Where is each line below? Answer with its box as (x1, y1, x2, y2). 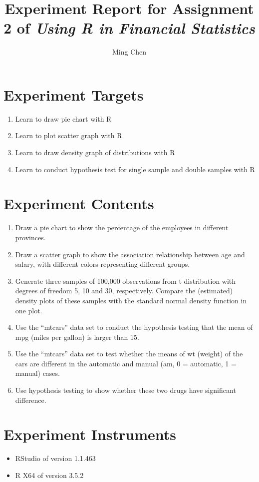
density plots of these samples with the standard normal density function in (15, 295, 247, 305)
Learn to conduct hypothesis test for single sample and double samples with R (15, 164, 255, 174)
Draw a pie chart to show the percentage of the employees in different (15, 222, 229, 233)
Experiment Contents (3, 193, 154, 214)
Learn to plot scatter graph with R (15, 130, 122, 141)
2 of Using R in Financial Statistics (3, 18, 255, 39)
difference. (15, 394, 46, 405)
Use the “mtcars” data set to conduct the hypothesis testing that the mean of (15, 322, 253, 332)
